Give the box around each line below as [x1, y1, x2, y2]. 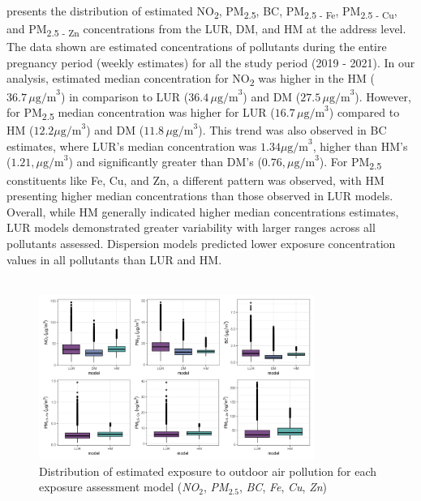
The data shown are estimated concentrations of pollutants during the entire [6, 38, 387, 55]
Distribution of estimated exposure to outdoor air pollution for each [39, 462, 377, 479]
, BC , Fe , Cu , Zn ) [238, 478, 328, 495]
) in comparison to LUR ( [61, 88, 189, 105]
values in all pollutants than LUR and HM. [6, 250, 222, 268]
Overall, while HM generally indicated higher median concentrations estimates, [6, 203, 399, 220]
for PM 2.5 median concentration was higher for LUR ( [6, 104, 275, 122]
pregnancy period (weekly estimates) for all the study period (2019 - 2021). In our [6, 54, 415, 71]
